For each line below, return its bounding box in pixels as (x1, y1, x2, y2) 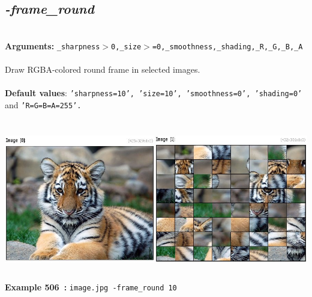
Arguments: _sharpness (5, 39, 100, 52)
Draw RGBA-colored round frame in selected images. (5, 63, 200, 76)
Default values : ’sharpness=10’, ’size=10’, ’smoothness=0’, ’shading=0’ (5, 87, 302, 99)
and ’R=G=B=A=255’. (5, 98, 82, 111)
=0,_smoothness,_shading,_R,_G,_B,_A (152, 42, 303, 51)
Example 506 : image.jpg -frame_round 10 (5, 280, 177, 293)
